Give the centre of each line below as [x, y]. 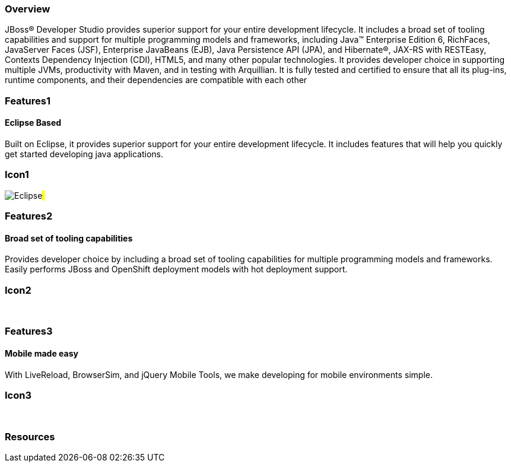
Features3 [29, 331]
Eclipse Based [33, 123]
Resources [30, 436]
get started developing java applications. [84, 154]
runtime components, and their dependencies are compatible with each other [156, 80]
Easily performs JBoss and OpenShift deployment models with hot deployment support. [176, 269]
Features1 [28, 101]
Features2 [29, 216]
